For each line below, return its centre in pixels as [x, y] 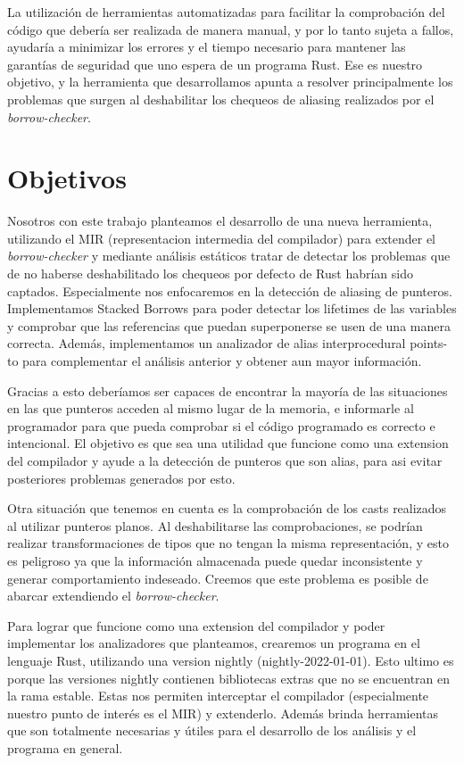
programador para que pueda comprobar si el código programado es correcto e [221, 425]
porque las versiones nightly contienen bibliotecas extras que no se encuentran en [229, 678]
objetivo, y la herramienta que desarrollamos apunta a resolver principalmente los [230, 82]
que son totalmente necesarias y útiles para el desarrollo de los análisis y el [212, 730]
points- [429, 343]
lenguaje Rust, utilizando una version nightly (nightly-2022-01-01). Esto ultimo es [231, 660]
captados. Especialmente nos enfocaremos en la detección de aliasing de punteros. [230, 290]
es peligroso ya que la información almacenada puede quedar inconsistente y [215, 560]
